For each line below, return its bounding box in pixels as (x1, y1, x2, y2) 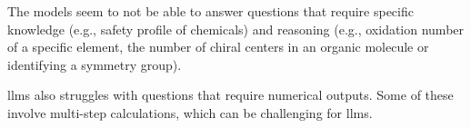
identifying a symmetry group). (7, 54, 182, 74)
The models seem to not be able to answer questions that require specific (7, 2, 414, 20)
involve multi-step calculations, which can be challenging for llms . (7, 103, 373, 122)
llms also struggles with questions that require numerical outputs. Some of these (7, 85, 454, 104)
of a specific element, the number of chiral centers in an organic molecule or (7, 37, 429, 56)
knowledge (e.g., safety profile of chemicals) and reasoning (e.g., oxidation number (7, 19, 465, 38)
